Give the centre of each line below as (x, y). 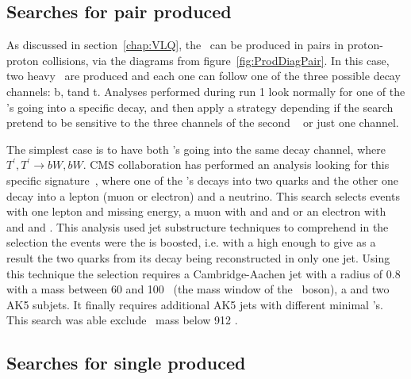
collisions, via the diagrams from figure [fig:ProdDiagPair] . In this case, (216, 60)
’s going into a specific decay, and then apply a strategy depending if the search (200, 107)
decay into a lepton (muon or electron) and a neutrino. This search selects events (203, 195)
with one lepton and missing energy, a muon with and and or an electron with (196, 211)
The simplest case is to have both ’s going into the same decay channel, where (196, 149)
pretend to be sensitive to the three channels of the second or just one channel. (203, 123)
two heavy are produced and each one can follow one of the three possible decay (204, 76)
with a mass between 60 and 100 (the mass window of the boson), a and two (198, 289)
